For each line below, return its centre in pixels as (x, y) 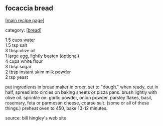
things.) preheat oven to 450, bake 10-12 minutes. (56, 108)
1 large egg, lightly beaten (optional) (42, 56)
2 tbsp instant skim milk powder (38, 72)
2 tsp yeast (17, 77)
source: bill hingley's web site (36, 118)
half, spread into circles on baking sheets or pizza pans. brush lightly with (81, 92)
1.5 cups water (20, 40)
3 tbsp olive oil (20, 50)
